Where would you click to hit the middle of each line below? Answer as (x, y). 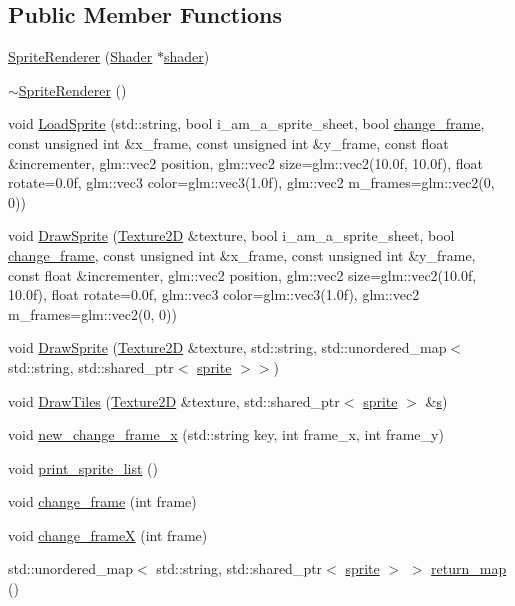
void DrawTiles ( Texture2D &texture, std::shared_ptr (174, 400)
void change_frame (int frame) (102, 501)
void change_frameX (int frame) (108, 534)
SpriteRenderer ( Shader (80, 56)
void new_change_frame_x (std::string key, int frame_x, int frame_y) (226, 434)
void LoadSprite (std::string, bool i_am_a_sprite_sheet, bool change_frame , (246, 123)
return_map (469, 568)
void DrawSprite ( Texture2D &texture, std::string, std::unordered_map (227, 347)
